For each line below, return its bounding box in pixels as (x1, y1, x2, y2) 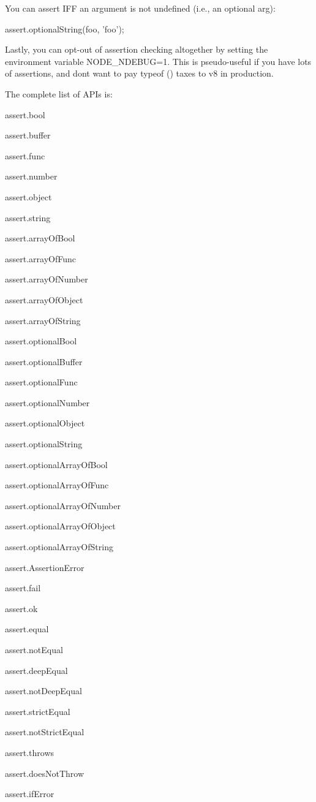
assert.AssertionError (5, 561, 85, 573)
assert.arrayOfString (5, 314, 81, 327)
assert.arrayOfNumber (5, 273, 88, 286)
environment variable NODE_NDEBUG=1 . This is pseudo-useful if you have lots (5, 55, 312, 67)
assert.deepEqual (5, 664, 68, 676)
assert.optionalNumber (5, 396, 90, 409)
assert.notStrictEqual (5, 725, 85, 738)
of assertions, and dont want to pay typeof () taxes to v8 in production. (5, 67, 274, 80)
